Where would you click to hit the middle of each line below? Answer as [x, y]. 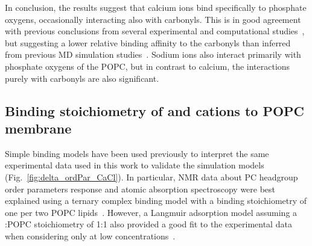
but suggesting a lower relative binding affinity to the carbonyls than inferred [148, 42]
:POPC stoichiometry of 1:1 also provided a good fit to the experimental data [148, 224]
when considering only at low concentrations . [90, 235]
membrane [38, 128]
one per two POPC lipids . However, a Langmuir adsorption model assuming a [151, 212]
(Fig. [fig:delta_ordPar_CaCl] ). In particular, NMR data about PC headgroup [151, 177]
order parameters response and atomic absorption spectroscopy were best [140, 189]
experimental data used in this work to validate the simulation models [135, 165]
